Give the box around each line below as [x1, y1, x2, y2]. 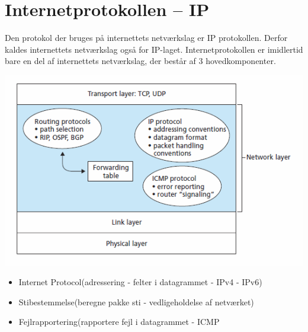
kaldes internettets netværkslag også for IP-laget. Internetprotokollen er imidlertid [5, 43, 303, 55]
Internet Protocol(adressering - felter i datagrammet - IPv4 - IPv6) [18, 276, 262, 288]
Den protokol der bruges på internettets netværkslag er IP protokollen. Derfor [5, 31, 288, 44]
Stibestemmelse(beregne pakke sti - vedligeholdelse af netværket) [18, 295, 254, 308]
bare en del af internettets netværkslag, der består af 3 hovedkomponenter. [5, 55, 276, 67]
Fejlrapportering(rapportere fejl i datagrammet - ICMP [18, 315, 220, 328]
